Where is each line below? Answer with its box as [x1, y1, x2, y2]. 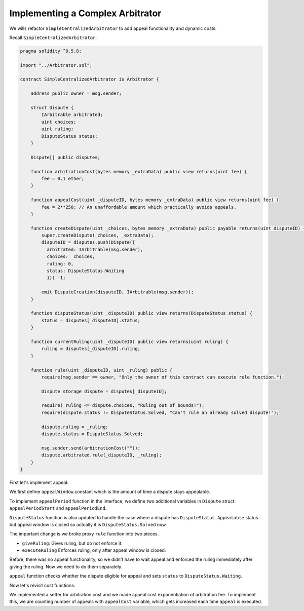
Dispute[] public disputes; [30, 155, 101, 160]
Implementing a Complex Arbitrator [9, 8, 162, 19]
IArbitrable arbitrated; [41, 112, 103, 118]
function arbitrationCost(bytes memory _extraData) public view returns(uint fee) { [30, 169, 248, 174]
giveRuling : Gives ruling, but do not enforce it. [22, 540, 123, 546]
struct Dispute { [30, 105, 74, 111]
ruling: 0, [46, 261, 74, 266]
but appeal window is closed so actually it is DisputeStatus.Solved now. [9, 521, 167, 527]
